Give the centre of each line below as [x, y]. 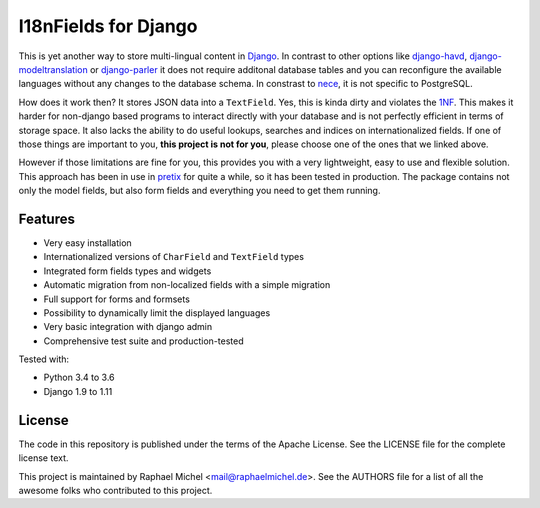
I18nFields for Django [108, 26]
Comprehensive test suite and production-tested [143, 341]
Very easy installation [87, 242]
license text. [43, 458]
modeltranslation [53, 69]
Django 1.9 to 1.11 [78, 391]
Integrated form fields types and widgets [127, 271]
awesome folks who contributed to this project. [115, 490]
